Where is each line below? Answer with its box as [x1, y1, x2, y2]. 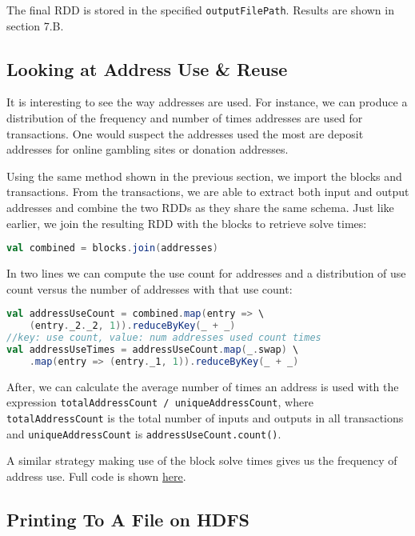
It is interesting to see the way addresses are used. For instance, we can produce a [6, 94, 408, 110]
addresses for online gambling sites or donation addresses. [6, 141, 289, 158]
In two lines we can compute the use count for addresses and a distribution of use [6, 265, 406, 282]
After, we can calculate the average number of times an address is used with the [6, 378, 399, 394]
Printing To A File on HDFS [6, 506, 250, 531]
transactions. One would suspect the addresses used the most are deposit [6, 125, 364, 142]
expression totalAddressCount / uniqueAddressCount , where [6, 394, 313, 410]
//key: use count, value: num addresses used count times [6, 332, 321, 344]
